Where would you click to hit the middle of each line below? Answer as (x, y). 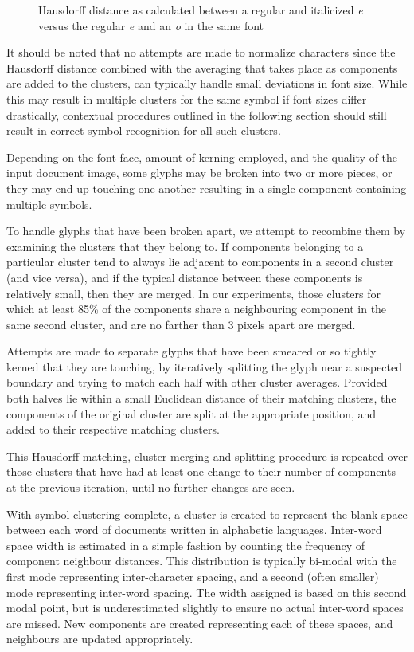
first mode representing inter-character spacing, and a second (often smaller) (193, 576)
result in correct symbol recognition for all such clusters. (144, 130)
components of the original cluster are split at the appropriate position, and (191, 413)
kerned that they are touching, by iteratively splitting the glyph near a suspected (205, 366)
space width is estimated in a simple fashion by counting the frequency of (186, 545)
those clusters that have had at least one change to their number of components (201, 471)
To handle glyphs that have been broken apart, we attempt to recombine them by (206, 231)
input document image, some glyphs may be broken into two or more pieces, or (199, 173)
